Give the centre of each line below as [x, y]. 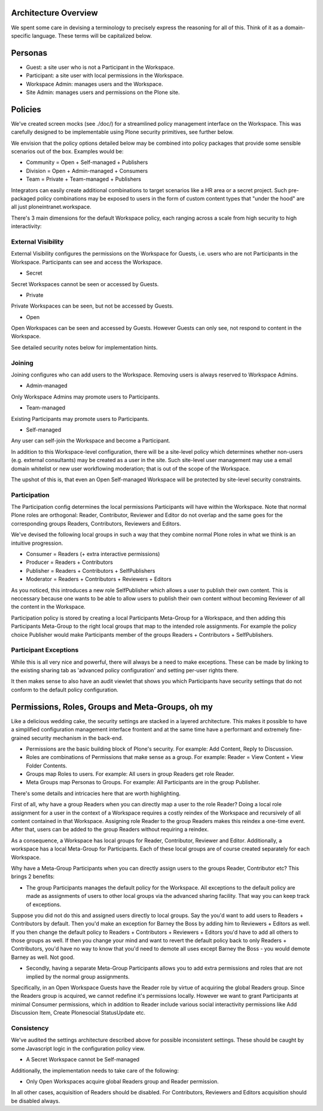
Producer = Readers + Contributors [69, 562]
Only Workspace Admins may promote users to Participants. [85, 397]
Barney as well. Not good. [43, 957]
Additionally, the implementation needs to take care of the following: [95, 1070]
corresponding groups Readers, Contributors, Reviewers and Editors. [96, 523]
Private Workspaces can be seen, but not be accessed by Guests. [92, 306]
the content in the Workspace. [48, 607]
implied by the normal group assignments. [78, 976]
